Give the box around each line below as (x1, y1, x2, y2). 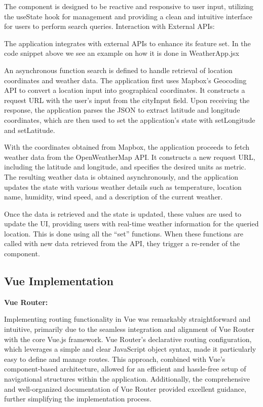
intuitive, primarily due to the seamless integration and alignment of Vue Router (4, 324, 255, 334)
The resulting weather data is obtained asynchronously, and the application (4, 171, 239, 182)
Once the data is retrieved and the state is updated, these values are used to (4, 208, 241, 219)
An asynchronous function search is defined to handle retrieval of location (4, 64, 233, 75)
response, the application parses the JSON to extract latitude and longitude (4, 105, 240, 115)
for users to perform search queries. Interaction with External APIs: (4, 21, 215, 31)
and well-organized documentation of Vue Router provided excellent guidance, (4, 383, 246, 394)
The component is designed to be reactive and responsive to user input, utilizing (4, 1, 254, 11)
